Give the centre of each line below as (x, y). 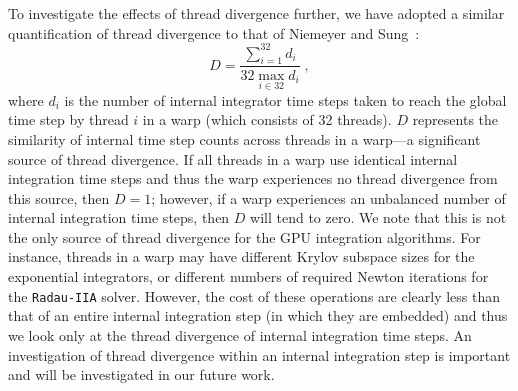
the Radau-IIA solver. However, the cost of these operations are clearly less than (254, 295)
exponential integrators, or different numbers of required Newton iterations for (248, 276)
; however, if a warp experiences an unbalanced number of (328, 197)
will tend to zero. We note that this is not (378, 217)
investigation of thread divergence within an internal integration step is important (259, 354)
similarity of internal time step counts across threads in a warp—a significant (244, 138)
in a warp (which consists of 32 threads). (267, 119)
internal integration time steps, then (119, 217)
